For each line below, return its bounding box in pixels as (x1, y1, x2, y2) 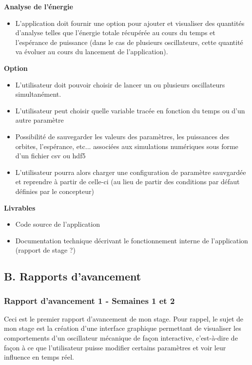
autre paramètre (15, 115, 64, 125)
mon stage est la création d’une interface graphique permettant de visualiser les (4, 323, 241, 333)
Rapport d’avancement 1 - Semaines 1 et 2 (4, 294, 175, 306)
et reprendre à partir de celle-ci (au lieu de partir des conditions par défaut (15, 176, 240, 187)
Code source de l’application (15, 219, 100, 229)
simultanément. (15, 89, 61, 99)
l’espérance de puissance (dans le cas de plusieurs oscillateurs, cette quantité (15, 37, 243, 47)
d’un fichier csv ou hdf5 (15, 150, 86, 161)
